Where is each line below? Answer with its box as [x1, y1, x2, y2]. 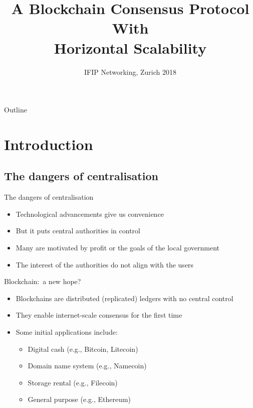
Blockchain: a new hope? [4, 276, 81, 287]
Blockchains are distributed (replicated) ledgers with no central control [16, 293, 233, 303]
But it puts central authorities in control [16, 225, 141, 236]
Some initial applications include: [16, 327, 118, 337]
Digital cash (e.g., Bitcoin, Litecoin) [28, 343, 138, 354]
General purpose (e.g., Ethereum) [28, 394, 131, 404]
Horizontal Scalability [54, 37, 207, 58]
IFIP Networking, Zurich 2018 [84, 66, 177, 77]
